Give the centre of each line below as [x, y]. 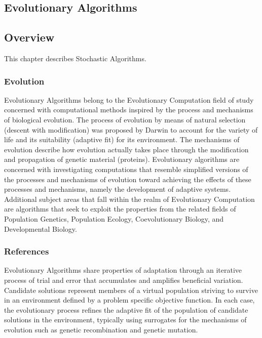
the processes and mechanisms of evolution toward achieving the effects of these [128, 179]
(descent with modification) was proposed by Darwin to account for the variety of [131, 129]
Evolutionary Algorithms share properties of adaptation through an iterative [123, 270]
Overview [29, 37]
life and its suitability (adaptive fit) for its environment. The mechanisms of [122, 139]
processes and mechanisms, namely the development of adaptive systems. [118, 189]
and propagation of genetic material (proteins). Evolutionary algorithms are [122, 159]
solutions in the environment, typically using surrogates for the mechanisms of [125, 320]
